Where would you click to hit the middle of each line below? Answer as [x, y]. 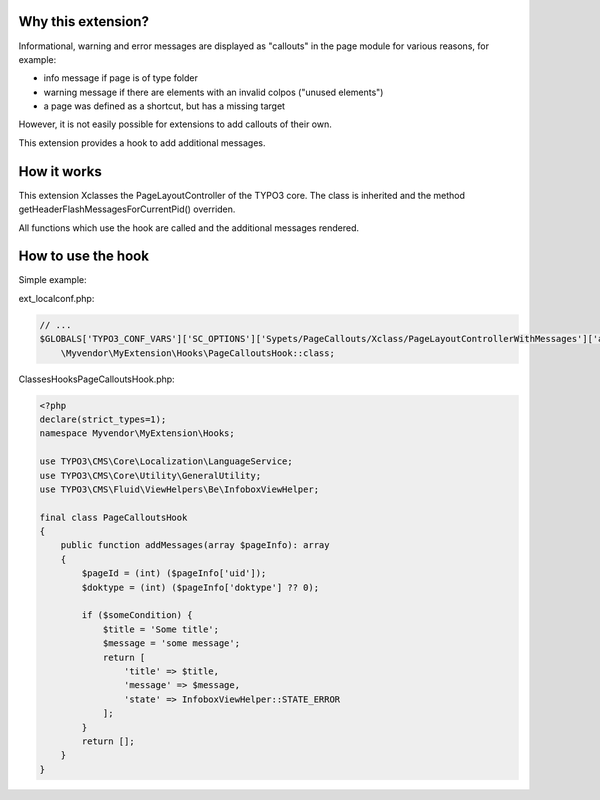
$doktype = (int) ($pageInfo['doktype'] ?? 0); [200, 587]
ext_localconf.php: [56, 298]
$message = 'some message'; [171, 643]
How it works [60, 171]
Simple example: [52, 280]
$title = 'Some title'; [161, 629]
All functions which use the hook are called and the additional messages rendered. [189, 227]
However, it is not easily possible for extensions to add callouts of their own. [175, 124]
